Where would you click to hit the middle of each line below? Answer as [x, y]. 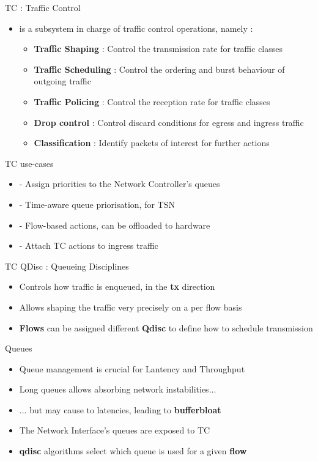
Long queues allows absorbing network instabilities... [118, 389]
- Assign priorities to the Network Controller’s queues [120, 184]
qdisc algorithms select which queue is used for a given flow [133, 451]
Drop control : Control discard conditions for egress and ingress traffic [169, 122]
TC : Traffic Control [43, 7]
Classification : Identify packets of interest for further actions [152, 143]
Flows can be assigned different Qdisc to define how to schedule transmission [166, 327]
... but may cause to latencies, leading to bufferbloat [120, 409]
